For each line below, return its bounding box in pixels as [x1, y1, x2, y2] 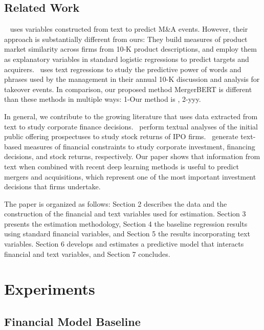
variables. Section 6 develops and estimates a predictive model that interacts [4, 238, 244, 249]
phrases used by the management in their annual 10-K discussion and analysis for [4, 74, 260, 84]
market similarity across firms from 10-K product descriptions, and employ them [4, 43, 257, 54]
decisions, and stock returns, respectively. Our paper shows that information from [4, 151, 260, 162]
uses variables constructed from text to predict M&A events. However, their [10, 24, 248, 34]
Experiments [4, 278, 95, 299]
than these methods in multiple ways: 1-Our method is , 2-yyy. [4, 94, 201, 104]
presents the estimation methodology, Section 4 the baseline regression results [4, 218, 248, 229]
